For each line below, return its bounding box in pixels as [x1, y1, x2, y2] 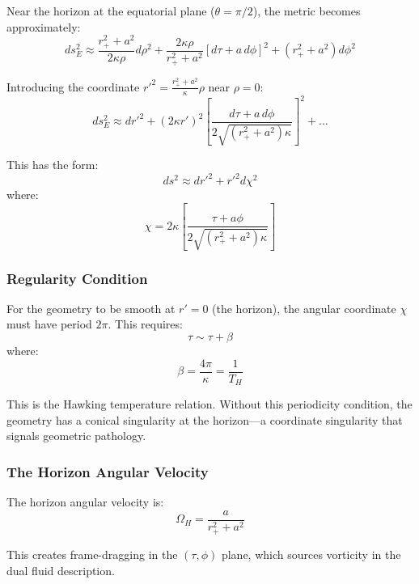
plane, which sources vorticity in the [221, 545, 401, 562]
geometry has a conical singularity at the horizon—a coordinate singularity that [6, 411, 403, 428]
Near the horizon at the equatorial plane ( [6, 2, 215, 19]
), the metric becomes [252, 2, 361, 19]
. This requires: [108, 315, 183, 332]
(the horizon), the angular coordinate [212, 299, 396, 316]
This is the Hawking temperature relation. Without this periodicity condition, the [6, 396, 413, 413]
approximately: [6, 18, 81, 35]
